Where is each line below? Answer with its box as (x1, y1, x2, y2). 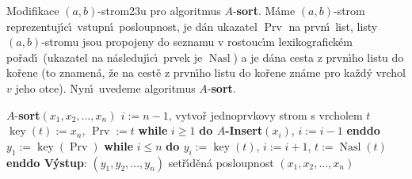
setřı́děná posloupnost (168, 154, 274, 170)
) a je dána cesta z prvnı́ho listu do (233, 48, 404, 65)
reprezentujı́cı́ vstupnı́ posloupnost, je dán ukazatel (6, 17, 257, 34)
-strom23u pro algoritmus (97, 2, 221, 18)
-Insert (225, 122, 263, 139)
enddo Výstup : (6, 154, 87, 170)
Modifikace (6, 2, 59, 18)
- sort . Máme (232, 2, 296, 18)
